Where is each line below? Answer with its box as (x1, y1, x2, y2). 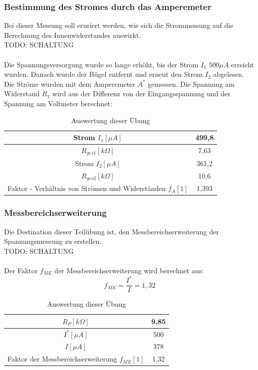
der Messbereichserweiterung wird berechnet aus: (54, 265, 204, 275)
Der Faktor (4, 265, 38, 275)
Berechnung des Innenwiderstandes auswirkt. (4, 29, 141, 40)
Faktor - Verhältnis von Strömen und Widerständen (7, 183, 166, 193)
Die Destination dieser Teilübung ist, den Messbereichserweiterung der (4, 226, 219, 236)
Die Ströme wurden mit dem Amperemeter (4, 78, 135, 89)
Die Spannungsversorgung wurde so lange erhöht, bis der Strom (4, 59, 199, 69)
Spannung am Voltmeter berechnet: (4, 98, 112, 108)
